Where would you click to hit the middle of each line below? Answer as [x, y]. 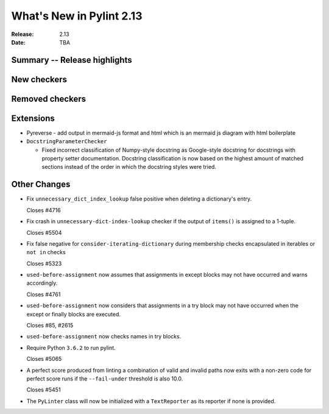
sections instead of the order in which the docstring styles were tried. [129, 167]
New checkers [39, 79]
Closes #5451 [44, 390]
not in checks [46, 252]
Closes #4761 [44, 294]
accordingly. [42, 283]
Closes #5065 [44, 359]
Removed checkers [49, 98]
